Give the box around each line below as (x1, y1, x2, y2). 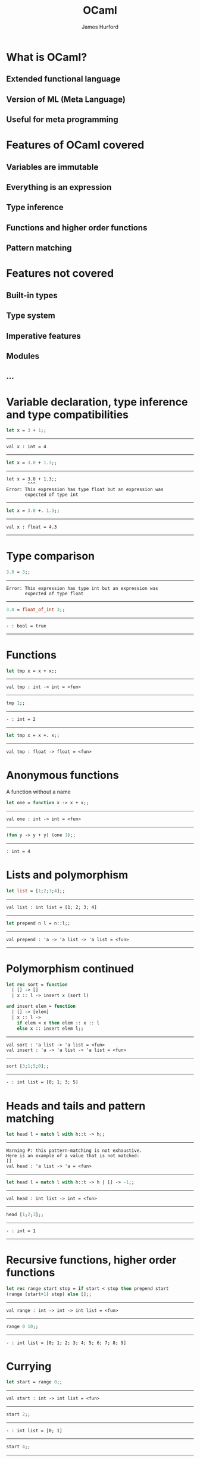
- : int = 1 (6, 1227, 36, 1234)
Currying (6, 1360, 52, 1373)
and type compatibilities (6, 408, 129, 421)
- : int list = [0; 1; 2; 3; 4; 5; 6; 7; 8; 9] (6, 1340, 127, 1346)
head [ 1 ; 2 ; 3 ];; (6, 1212, 44, 1218)
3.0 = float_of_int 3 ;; (6, 607, 65, 613)
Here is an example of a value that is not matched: (6, 1153, 140, 1159)
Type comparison (6, 549, 95, 563)
